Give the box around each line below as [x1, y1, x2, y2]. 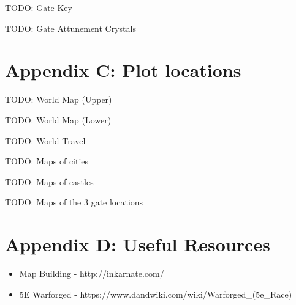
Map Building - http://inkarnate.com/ [19, 267, 164, 279]
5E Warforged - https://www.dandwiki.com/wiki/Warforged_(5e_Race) [19, 287, 292, 300]
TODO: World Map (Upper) [5, 93, 112, 106]
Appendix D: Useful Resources [5, 232, 270, 257]
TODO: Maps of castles [5, 175, 94, 188]
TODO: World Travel [5, 134, 86, 147]
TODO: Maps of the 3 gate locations [5, 196, 143, 208]
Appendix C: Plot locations [5, 57, 241, 83]
